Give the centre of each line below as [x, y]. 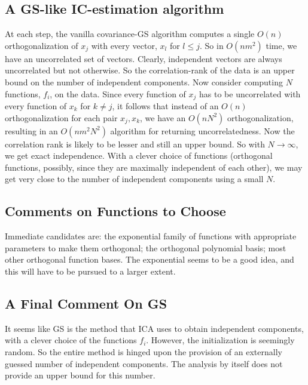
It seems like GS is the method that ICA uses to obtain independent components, [154, 328]
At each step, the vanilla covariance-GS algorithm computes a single [130, 34]
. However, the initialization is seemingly [220, 340]
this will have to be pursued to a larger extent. [90, 271]
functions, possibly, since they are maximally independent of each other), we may [154, 167]
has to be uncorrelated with [250, 93]
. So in [211, 45]
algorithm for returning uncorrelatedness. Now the [202, 130]
